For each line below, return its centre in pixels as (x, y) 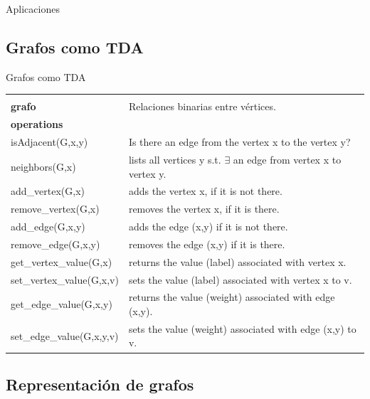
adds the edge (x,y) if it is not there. (208, 227)
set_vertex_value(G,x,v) (65, 279)
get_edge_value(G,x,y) (62, 304)
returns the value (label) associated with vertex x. (237, 261)
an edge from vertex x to (287, 159)
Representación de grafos (100, 384)
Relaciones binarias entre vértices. (202, 106)
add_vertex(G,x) (48, 191)
